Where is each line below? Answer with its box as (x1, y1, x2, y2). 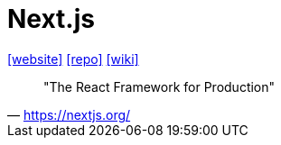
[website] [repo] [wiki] (7, 50, 139, 67)
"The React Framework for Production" (43, 78, 276, 95)
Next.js (7, 4, 95, 34)
